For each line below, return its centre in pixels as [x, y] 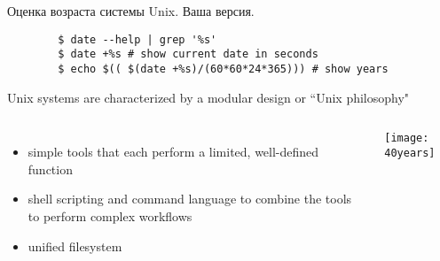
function [50, 169]
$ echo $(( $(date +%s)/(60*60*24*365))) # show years [223, 69]
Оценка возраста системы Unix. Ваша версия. [131, 11]
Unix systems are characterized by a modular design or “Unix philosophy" [208, 97]
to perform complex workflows [110, 215]
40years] [410, 153]
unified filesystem [75, 246]
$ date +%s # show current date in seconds [188, 54]
